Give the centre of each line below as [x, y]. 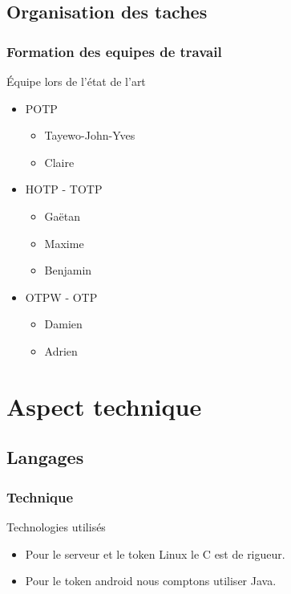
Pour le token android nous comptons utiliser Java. [151, 581]
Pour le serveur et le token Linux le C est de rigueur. [155, 553]
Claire [59, 162]
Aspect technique [104, 406]
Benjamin [68, 270]
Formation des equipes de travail [114, 51]
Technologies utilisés [56, 526]
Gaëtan [63, 216]
